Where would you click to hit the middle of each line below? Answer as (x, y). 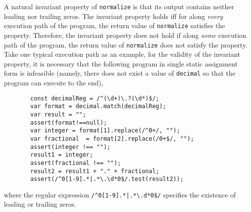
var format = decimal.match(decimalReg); (98, 106)
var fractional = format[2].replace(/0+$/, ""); (112, 139)
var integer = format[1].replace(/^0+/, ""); (105, 131)
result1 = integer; (62, 155)
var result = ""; (58, 114)
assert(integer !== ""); (70, 147)
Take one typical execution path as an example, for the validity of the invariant (122, 54)
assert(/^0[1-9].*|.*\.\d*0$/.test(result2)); (107, 179)
